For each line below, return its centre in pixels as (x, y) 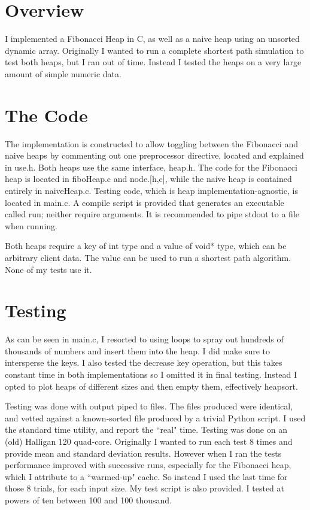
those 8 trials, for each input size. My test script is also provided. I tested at (145, 488)
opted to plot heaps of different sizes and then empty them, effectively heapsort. (151, 386)
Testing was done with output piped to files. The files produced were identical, (149, 406)
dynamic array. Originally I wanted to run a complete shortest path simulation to (154, 50)
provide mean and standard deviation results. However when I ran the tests (143, 453)
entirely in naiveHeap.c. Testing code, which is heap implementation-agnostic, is (151, 190)
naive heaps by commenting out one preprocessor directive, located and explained (154, 155)
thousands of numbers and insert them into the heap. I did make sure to (138, 350)
